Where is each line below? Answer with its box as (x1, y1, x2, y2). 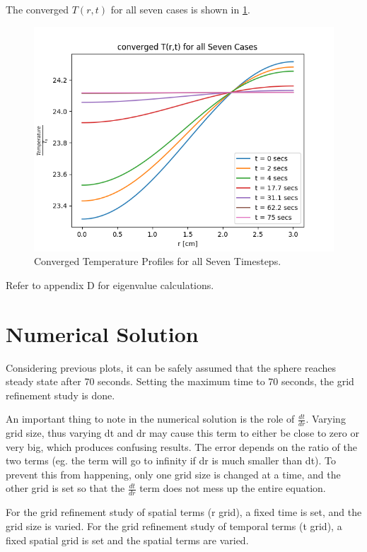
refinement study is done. (6, 387, 115, 402)
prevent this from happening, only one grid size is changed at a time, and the (6, 466, 341, 481)
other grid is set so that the (6, 481, 125, 495)
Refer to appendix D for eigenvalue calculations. (6, 277, 214, 292)
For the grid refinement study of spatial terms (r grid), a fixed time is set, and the (6, 505, 362, 519)
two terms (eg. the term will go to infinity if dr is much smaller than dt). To (6, 453, 337, 468)
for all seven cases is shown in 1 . (110, 2, 250, 16)
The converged (6, 2, 69, 16)
